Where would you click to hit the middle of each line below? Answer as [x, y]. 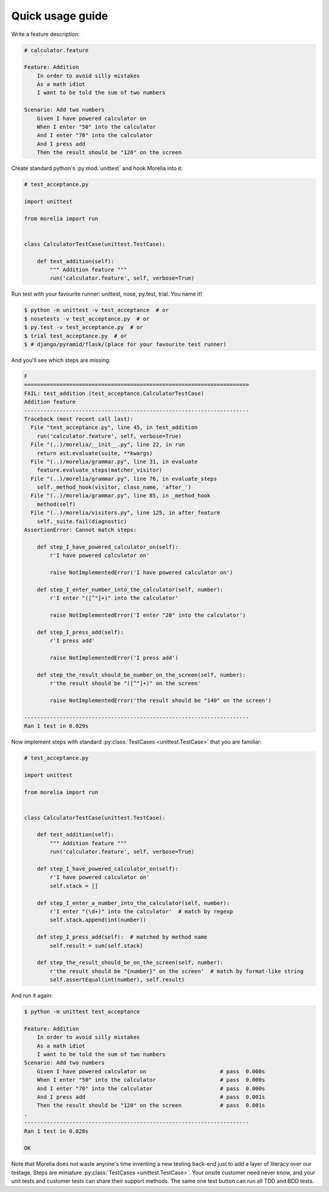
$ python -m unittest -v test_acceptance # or [96, 310]
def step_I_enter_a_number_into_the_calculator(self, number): [133, 903]
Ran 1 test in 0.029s [56, 726]
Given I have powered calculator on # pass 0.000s [151, 1071]
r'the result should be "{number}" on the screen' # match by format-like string [177, 971]
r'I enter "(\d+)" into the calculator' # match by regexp [141, 911]
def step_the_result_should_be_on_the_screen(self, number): [130, 963]
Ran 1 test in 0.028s [56, 1131]
